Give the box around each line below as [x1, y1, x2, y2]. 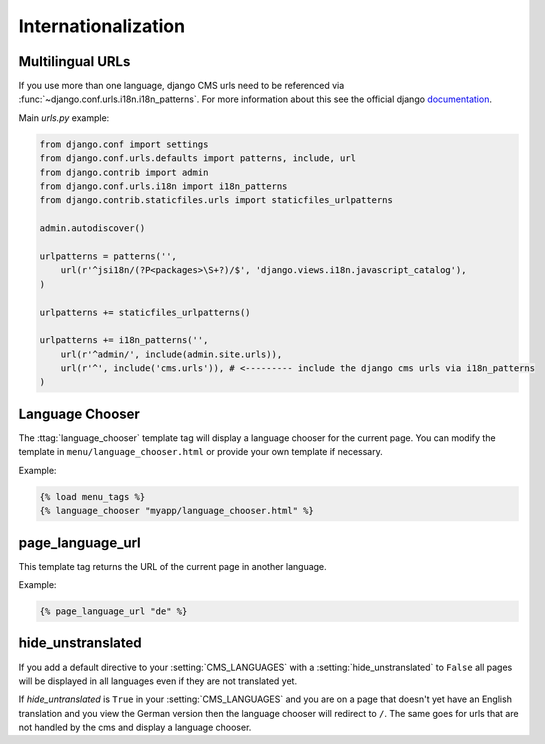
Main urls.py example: [18, 111, 110, 124]
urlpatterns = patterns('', [39, 250, 177, 262]
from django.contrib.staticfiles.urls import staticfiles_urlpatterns [39, 195, 394, 206]
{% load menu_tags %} [39, 491, 146, 502]
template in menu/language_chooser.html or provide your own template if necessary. [18, 446, 384, 458]
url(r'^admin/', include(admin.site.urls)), [60, 348, 283, 360]
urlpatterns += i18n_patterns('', [39, 335, 209, 346]
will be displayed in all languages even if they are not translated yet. [18, 675, 298, 687]
